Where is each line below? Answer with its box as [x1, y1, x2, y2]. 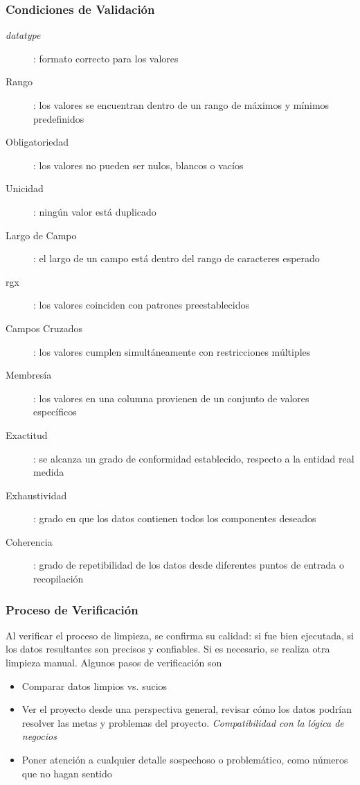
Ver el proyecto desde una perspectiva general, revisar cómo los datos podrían [21, 702, 352, 716]
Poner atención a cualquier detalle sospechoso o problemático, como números [21, 752, 348, 767]
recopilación [33, 571, 84, 586]
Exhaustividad [6, 488, 67, 502]
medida [33, 465, 64, 479]
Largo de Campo [6, 227, 77, 242]
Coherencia [6, 534, 53, 549]
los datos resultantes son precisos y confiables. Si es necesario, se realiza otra [6, 641, 330, 656]
